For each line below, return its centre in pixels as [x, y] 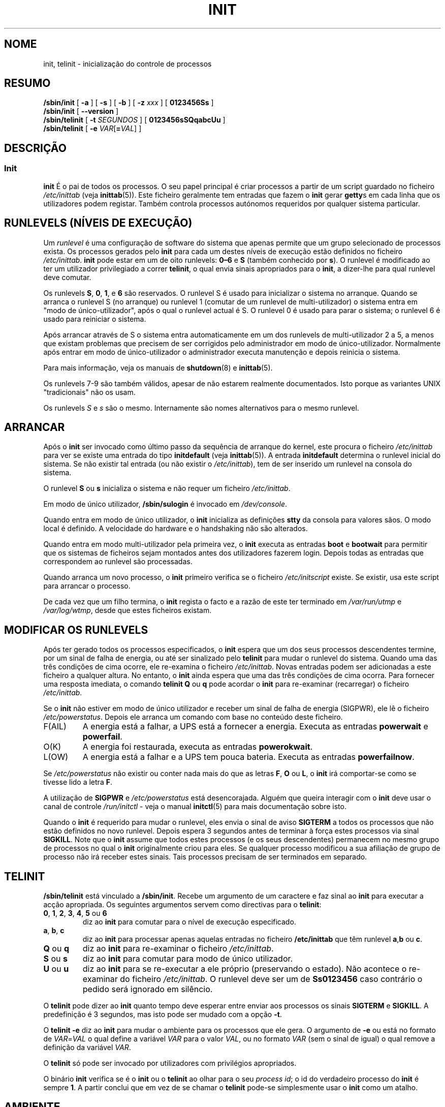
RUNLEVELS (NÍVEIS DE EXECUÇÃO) [98, 223]
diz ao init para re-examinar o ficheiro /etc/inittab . [178, 949]
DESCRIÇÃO [35, 148]
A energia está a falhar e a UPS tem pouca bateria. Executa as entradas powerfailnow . [248, 757]
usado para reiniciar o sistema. [95, 319]
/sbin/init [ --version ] [81, 111]
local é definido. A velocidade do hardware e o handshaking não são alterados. [176, 529]
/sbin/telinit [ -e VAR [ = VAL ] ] [92, 129]
